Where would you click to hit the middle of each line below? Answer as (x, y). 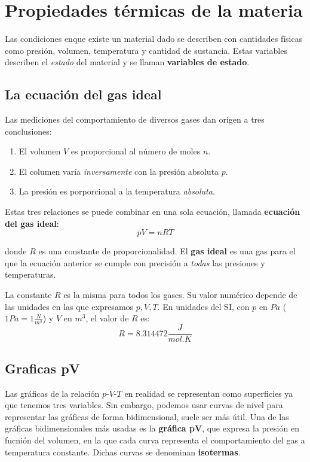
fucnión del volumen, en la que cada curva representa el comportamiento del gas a (155, 440)
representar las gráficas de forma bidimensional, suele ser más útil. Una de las (147, 416)
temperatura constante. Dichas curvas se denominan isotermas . (123, 452)
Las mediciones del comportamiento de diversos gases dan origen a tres (135, 119)
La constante (28, 295)
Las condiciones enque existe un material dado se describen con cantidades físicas (154, 39)
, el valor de (107, 318)
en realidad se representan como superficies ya (209, 393)
